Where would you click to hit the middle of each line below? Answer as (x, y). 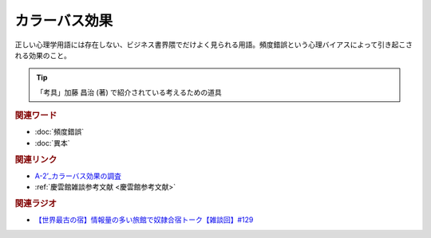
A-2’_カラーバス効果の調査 (78, 176)
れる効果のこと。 (43, 55)
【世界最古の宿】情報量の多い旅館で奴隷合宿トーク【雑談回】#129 (144, 220)
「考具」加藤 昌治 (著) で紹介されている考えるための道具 (129, 92)
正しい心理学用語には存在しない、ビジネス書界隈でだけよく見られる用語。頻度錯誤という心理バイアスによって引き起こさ (214, 45)
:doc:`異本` (53, 142)
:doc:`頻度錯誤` (59, 132)
